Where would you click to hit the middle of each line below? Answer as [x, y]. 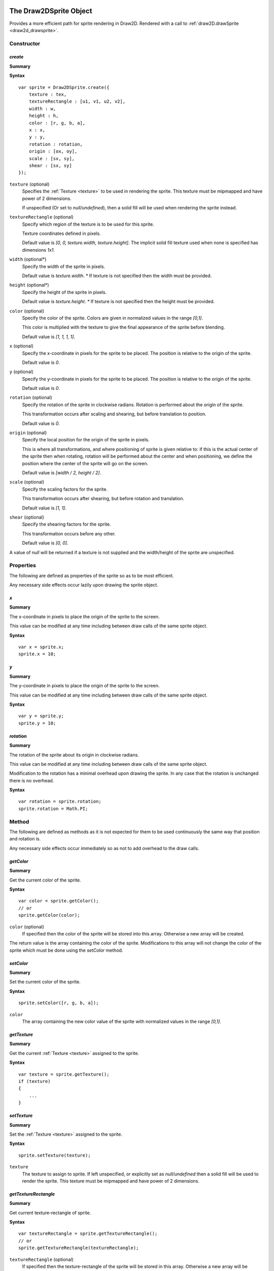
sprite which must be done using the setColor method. [66, 950]
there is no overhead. [32, 780]
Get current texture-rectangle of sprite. [50, 1213]
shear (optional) [27, 517]
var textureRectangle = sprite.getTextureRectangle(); [88, 1234]
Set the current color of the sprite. [45, 982]
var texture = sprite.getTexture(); [64, 1074]
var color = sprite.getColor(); [59, 901]
